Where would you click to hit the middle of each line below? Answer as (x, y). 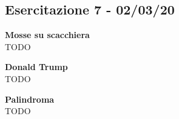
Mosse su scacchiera (47, 35)
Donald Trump (36, 67)
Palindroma (30, 99)
